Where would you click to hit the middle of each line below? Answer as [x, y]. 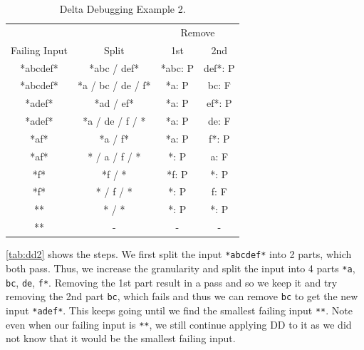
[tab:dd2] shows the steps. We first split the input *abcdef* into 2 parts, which [179, 254]
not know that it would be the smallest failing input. [121, 338]
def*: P [219, 67]
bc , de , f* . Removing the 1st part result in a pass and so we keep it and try [172, 282]
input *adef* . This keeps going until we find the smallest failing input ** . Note [179, 310]
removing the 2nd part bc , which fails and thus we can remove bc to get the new [182, 296]
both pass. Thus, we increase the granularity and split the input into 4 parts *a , [181, 268]
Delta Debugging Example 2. [123, 9]
